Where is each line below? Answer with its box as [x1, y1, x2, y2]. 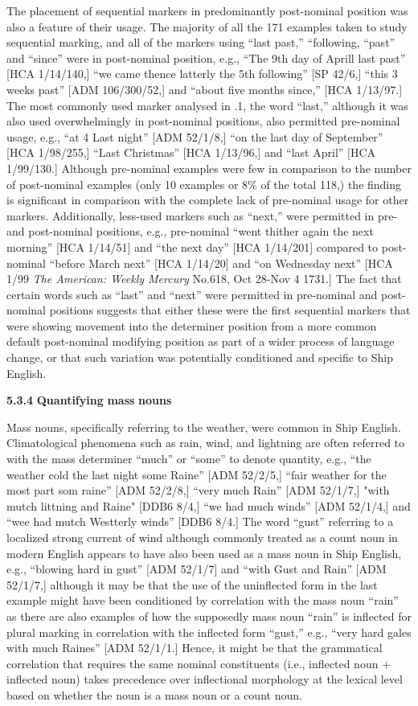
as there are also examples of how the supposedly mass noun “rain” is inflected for [6, 607, 412, 624]
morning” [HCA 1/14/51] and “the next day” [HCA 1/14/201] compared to [6, 238, 379, 255]
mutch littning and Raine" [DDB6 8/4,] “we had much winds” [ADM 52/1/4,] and [6, 497, 411, 514]
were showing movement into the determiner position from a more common [6, 317, 377, 334]
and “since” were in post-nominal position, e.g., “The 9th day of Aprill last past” [6, 49, 406, 66]
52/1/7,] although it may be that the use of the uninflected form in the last [6, 576, 378, 593]
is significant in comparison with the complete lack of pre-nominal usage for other [6, 191, 409, 208]
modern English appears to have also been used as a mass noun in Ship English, [6, 544, 402, 561]
